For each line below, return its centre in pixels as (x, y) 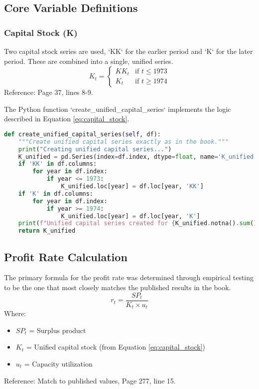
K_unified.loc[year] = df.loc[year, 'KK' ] (132, 187)
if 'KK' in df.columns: (58, 164)
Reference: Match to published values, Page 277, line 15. (90, 380)
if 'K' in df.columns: (56, 194)
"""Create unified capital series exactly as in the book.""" (124, 142)
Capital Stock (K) (41, 32)
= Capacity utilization (58, 363)
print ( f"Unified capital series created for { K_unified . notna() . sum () (138, 223)
